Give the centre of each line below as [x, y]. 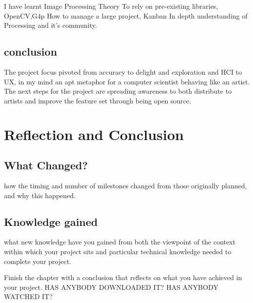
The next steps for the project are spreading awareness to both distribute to [118, 91]
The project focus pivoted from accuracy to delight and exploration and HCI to [123, 71]
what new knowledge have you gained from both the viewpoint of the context [120, 242]
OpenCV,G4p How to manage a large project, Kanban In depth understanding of [126, 15]
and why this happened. [40, 195]
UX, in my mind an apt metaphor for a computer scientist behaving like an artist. [127, 81]
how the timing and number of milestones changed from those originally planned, [126, 185]
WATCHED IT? [28, 296]
